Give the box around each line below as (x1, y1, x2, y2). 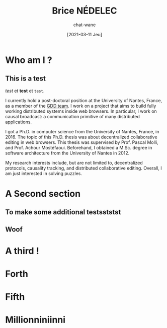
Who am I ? (5, 54, 52, 65)
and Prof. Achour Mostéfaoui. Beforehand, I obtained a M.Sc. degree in (5, 144, 152, 150)
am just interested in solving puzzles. (5, 170, 82, 176)
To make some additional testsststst (5, 208, 121, 216)
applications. (5, 119, 32, 125)
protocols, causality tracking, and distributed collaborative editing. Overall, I (5, 165, 162, 171)
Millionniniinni (5, 314, 66, 325)
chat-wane (73, 22, 96, 28)
